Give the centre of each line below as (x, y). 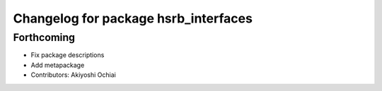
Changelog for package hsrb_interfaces (133, 18)
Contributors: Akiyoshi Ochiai (73, 75)
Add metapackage (58, 65)
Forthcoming (44, 37)
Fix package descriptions (68, 55)
